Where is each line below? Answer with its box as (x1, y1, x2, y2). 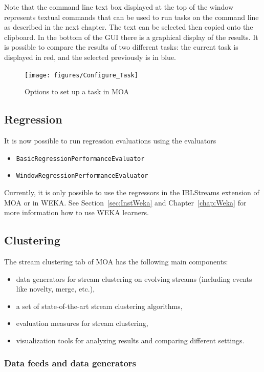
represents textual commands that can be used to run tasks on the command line (4, 11, 259, 22)
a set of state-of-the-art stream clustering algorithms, (16, 300, 183, 311)
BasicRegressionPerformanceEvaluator (16, 155, 145, 162)
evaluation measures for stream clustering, (16, 318, 148, 328)
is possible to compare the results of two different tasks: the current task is (4, 42, 238, 52)
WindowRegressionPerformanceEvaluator (16, 172, 148, 180)
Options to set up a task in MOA (25, 86, 129, 97)
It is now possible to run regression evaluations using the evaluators (4, 135, 216, 146)
